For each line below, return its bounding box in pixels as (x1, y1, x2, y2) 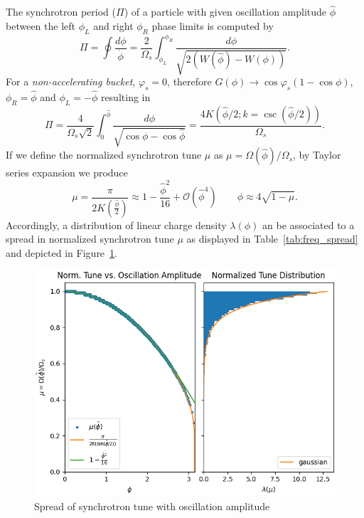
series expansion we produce (6, 165, 128, 180)
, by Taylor (293, 147, 341, 162)
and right (93, 18, 134, 33)
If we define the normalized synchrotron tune (6, 147, 202, 162)
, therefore (167, 74, 212, 89)
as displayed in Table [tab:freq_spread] (186, 231, 358, 246)
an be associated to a (262, 217, 355, 232)
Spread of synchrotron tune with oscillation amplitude (34, 498, 270, 513)
